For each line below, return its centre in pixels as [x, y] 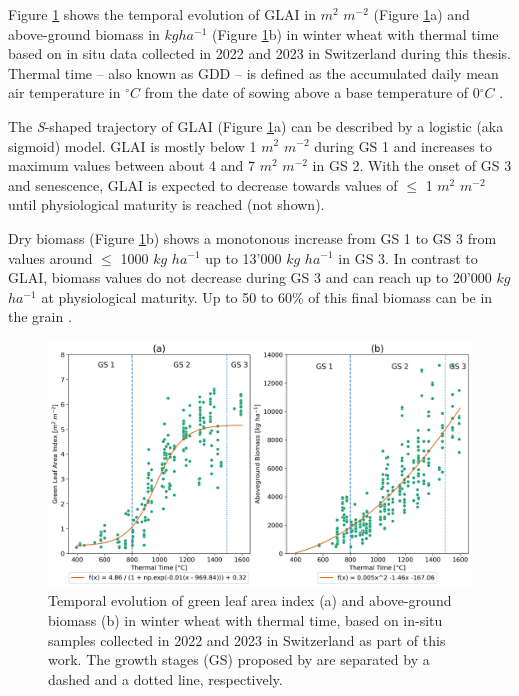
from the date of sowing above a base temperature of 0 [312, 92]
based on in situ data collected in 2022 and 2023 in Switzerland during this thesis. [259, 53]
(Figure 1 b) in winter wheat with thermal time [355, 33]
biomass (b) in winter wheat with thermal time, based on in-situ [245, 620]
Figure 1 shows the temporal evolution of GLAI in [162, 14]
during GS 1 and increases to [403, 145]
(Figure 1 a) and [421, 14]
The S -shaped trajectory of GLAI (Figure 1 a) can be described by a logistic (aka [256, 125]
